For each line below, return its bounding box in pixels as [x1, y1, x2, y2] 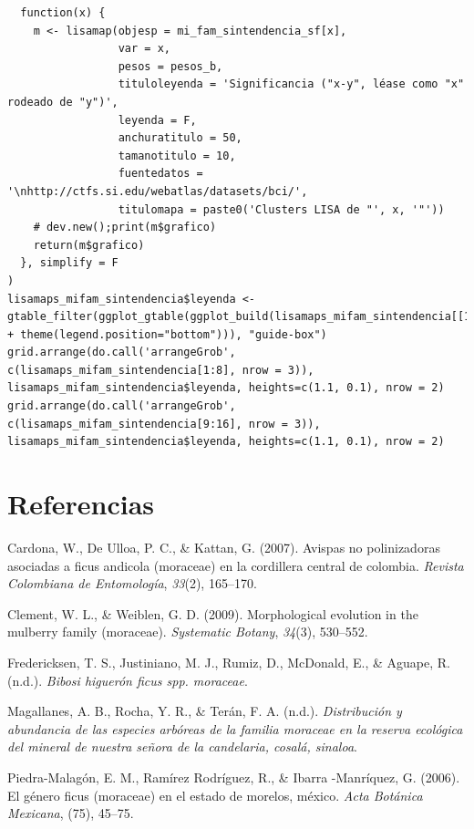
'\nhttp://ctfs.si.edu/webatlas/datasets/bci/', [7, 184, 308, 198]
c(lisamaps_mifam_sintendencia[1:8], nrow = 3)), [7, 363, 314, 377]
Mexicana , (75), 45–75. [7, 803, 134, 823]
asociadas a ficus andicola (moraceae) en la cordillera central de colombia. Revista [7, 555, 464, 575]
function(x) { [20, 6, 106, 19]
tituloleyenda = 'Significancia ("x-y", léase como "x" [118, 78, 465, 91]
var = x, [118, 42, 170, 56]
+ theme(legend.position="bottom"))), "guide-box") [7, 327, 327, 341]
